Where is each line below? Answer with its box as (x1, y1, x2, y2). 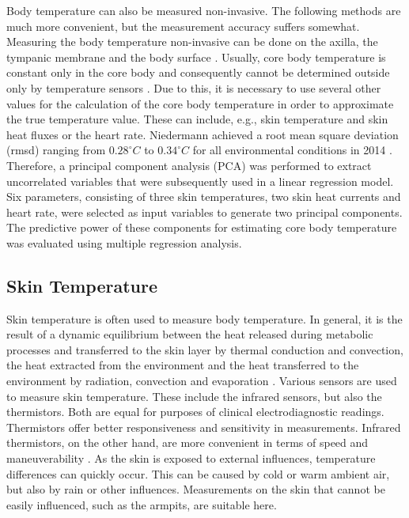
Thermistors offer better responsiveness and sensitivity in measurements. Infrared (6, 418, 401, 435)
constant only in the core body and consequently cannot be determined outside (6, 64, 390, 81)
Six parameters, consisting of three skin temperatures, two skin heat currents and (6, 188, 401, 205)
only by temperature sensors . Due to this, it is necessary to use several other (6, 79, 381, 96)
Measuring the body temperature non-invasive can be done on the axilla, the (6, 33, 378, 50)
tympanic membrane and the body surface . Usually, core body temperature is (6, 48, 386, 65)
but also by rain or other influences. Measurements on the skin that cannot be (6, 481, 385, 497)
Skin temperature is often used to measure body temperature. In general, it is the (6, 310, 403, 327)
